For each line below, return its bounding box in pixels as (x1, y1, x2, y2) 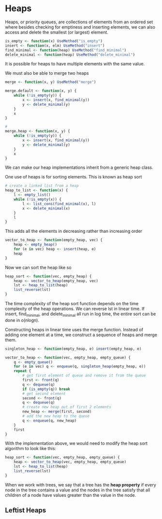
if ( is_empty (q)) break (22, 387, 70, 391)
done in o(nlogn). (5, 317, 40, 323)
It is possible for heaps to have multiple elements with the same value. (5, 61, 145, 67)
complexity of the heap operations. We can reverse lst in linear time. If (5, 306, 145, 312)
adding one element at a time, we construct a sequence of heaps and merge (5, 332, 157, 338)
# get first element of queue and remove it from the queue (22, 373, 146, 378)
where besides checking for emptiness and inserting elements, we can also (5, 24, 156, 30)
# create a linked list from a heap (5, 183, 79, 188)
